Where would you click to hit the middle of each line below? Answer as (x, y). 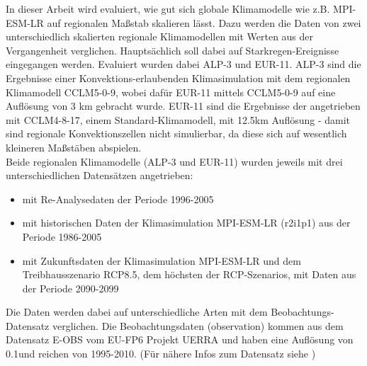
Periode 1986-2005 (62, 236)
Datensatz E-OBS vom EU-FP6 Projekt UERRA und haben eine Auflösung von (180, 339)
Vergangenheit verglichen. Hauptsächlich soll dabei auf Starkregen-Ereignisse (173, 50)
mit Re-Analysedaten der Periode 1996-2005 (118, 199)
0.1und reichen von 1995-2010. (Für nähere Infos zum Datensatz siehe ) (161, 354)
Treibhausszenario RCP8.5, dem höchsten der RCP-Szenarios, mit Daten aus (189, 274)
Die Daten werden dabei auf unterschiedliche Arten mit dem (137, 312)
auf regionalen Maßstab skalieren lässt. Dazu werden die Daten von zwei (204, 22)
